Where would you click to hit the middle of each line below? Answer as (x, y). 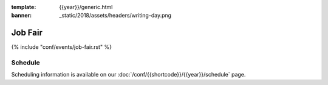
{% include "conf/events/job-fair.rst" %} (62, 47)
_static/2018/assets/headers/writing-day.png (115, 16)
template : (24, 7)
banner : (22, 16)
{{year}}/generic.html (86, 7)
